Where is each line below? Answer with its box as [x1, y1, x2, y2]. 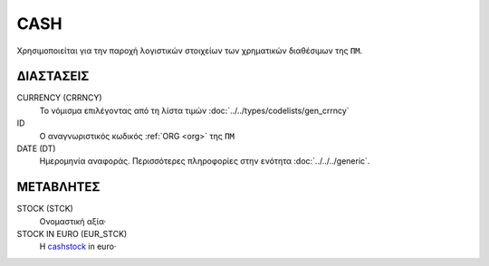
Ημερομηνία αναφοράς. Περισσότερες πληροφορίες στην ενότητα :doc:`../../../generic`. [39, 156, 370, 166]
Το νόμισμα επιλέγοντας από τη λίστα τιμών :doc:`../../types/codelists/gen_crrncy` [39, 105, 350, 116]
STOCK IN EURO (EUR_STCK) [16, 229, 128, 240]
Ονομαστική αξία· [39, 215, 107, 226]
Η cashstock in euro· [39, 241, 117, 252]
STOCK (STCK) [16, 204, 74, 214]
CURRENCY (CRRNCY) [16, 92, 103, 103]
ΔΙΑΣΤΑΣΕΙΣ [16, 69, 90, 84]
